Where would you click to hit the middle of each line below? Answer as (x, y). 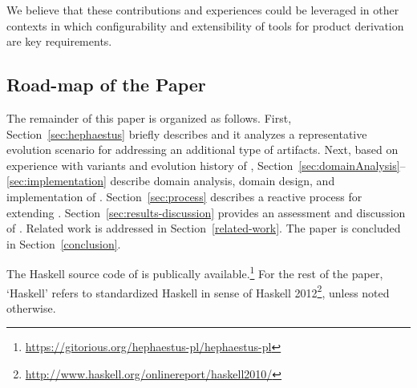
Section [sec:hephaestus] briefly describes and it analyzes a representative (187, 133)
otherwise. (31, 307)
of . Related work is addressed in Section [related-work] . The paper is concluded (204, 228)
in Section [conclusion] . (64, 243)
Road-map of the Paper (106, 85)
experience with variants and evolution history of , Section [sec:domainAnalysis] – (206, 165)
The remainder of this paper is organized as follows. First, (149, 117)
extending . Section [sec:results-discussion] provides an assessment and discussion (206, 212)
